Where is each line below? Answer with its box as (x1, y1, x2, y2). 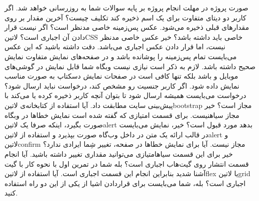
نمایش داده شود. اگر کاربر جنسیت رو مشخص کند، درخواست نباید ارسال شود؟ (4, 80, 240, 91)
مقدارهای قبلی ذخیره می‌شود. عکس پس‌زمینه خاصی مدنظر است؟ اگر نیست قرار (4, 22, 249, 32)
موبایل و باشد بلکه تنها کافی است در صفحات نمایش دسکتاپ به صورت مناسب (4, 71, 239, 81)
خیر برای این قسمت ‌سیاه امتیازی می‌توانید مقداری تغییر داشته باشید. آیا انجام (4, 148, 233, 159)
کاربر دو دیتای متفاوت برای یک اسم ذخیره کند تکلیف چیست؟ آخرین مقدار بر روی (4, 12, 247, 22)
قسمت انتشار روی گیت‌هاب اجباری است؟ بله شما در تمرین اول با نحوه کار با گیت (4, 158, 249, 169)
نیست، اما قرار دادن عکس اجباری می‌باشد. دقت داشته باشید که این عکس (4, 41, 226, 52)
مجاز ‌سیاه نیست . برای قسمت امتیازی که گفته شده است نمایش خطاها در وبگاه (4, 109, 240, 120)
